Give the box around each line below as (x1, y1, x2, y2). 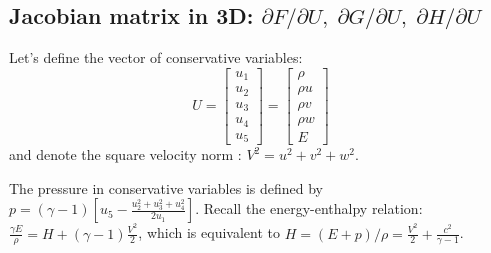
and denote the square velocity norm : (9, 144, 242, 165)
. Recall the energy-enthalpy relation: (195, 198, 423, 219)
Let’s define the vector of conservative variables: (9, 47, 303, 68)
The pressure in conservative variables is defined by (9, 177, 323, 198)
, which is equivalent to (138, 222, 280, 243)
